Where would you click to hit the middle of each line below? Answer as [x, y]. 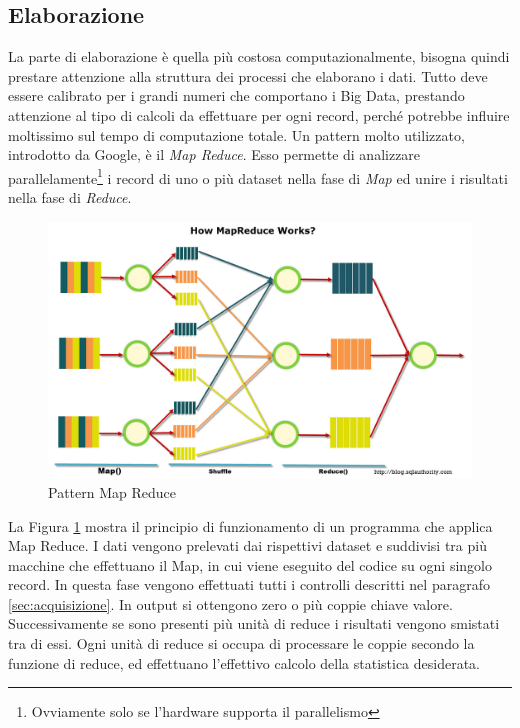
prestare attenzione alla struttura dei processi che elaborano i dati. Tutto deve [248, 75]
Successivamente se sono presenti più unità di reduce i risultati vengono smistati [254, 623]
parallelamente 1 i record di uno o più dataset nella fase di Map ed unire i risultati [258, 176]
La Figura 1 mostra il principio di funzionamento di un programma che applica [250, 525]
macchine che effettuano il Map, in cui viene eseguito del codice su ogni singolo [250, 564]
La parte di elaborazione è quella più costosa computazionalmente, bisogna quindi [259, 56]
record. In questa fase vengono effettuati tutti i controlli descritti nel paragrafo [249, 584]
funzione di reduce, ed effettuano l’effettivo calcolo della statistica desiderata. [244, 662]
